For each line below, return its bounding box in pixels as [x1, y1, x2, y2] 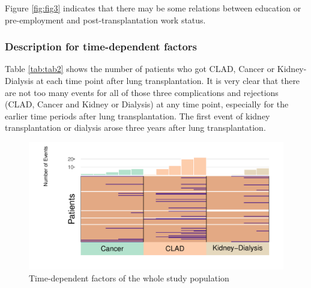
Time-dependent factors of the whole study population [29, 271, 229, 284]
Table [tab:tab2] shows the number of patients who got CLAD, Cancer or [5, 62, 275, 75]
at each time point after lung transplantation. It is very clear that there [36, 74, 300, 86]
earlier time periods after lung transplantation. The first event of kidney [5, 109, 270, 122]
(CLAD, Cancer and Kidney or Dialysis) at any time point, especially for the [5, 98, 289, 110]
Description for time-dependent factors [5, 39, 198, 54]
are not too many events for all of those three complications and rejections [5, 86, 279, 98]
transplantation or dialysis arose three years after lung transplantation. [5, 121, 266, 134]
